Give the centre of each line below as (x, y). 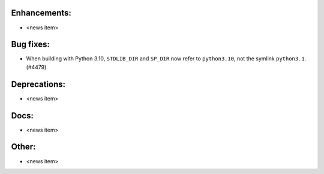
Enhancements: (41, 13)
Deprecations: (38, 84)
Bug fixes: (31, 45)
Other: (23, 147)
